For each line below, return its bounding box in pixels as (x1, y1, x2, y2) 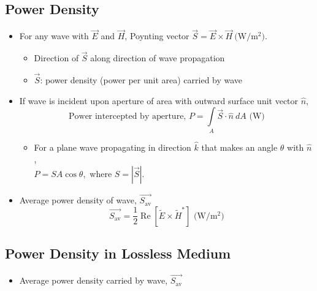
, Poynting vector (124, 29, 189, 42)
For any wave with (19, 29, 89, 42)
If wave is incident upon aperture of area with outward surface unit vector (19, 94, 299, 107)
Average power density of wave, (19, 194, 137, 206)
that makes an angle (201, 140, 278, 153)
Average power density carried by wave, (19, 274, 168, 287)
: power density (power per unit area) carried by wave (40, 74, 243, 86)
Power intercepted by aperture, (68, 112, 186, 121)
